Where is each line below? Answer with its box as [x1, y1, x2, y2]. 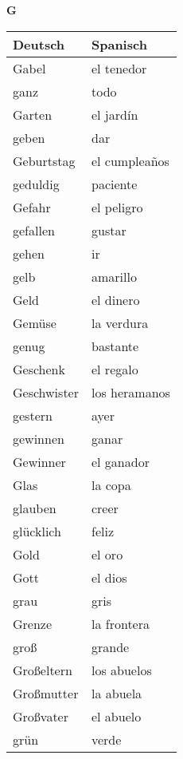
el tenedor [91, 58, 147, 77]
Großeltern [13, 660, 72, 679]
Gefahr [13, 197, 51, 216]
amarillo [91, 267, 137, 286]
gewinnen [13, 429, 64, 448]
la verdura [91, 313, 149, 332]
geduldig [13, 174, 60, 193]
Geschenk [13, 359, 65, 378]
